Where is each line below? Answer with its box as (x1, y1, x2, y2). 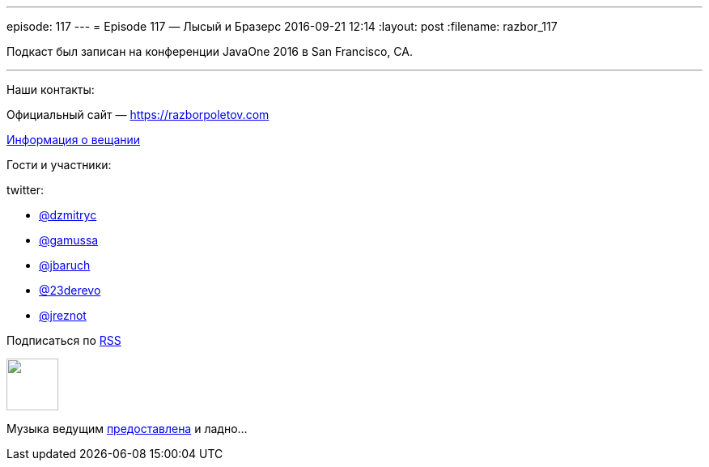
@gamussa (39, 233, 99, 247)
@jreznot (39, 308, 87, 322)
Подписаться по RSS (6, 333, 121, 347)
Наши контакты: (6, 83, 95, 96)
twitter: (6, 183, 45, 197)
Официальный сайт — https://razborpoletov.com (6, 108, 270, 121)
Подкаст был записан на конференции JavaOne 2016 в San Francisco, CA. (6, 45, 413, 58)
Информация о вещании (6, 133, 141, 146)
